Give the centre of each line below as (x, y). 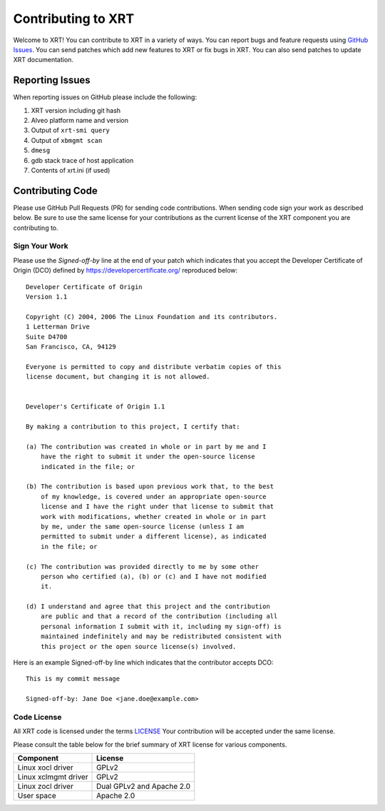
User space (37, 796)
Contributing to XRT (74, 19)
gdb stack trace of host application (82, 160)
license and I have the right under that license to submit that (157, 507)
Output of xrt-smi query (71, 130)
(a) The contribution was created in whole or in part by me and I (146, 447)
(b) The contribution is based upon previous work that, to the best (150, 487)
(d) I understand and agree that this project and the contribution (148, 606)
